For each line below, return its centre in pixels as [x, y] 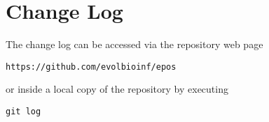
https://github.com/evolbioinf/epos [91, 67]
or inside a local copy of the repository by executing [117, 89]
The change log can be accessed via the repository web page [134, 44]
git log [23, 111]
